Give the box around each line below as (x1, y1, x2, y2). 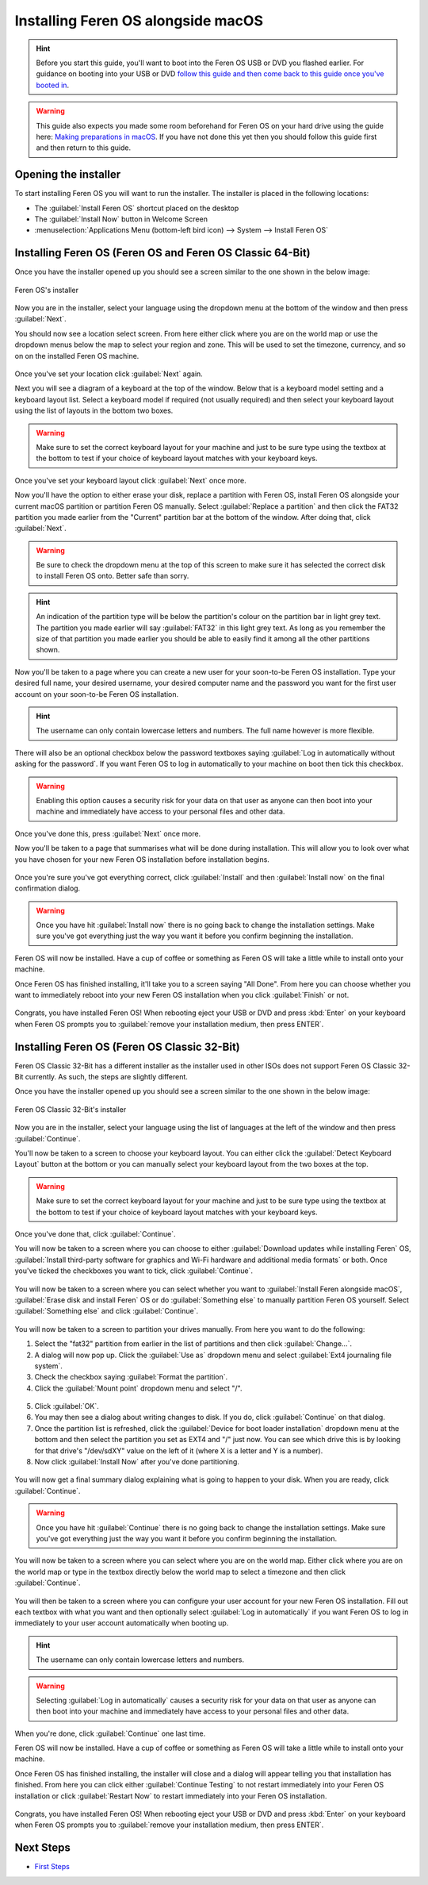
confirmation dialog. (14, 883, 81, 893)
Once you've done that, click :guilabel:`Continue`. (14, 1229, 176, 1238)
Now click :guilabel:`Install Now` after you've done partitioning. (34, 1457, 239, 1467)
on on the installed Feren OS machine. (14, 351, 139, 360)
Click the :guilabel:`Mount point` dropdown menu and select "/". (34, 1383, 243, 1393)
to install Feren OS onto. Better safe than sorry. (36, 571, 189, 581)
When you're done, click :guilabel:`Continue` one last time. (14, 1729, 206, 1738)
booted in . (36, 80, 70, 90)
